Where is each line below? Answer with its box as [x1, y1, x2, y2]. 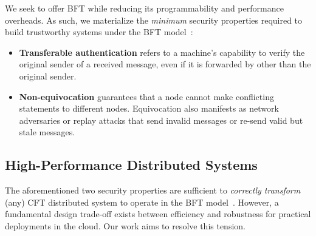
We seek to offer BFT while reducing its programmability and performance [5, 2, 284, 14]
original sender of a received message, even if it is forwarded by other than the [19, 58, 311, 70]
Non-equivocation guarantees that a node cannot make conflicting [19, 90, 274, 103]
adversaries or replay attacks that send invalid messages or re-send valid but [19, 113, 303, 126]
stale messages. [19, 126, 75, 138]
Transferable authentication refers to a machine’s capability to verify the [19, 46, 305, 58]
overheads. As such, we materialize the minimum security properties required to [5, 13, 303, 26]
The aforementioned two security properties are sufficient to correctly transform [5, 184, 301, 197]
